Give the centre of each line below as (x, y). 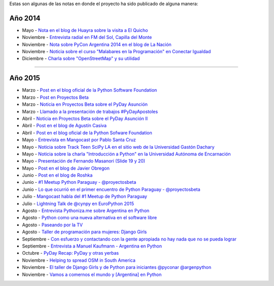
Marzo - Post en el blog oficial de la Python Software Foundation (90, 90)
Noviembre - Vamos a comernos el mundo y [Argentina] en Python (92, 274)
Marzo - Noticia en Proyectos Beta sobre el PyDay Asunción (85, 104)
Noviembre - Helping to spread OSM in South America (79, 260)
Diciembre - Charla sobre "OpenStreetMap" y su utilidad (81, 59)
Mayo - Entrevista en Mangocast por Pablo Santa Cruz (79, 140)
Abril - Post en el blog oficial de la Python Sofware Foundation (87, 133)
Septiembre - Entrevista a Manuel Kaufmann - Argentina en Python (92, 246)
